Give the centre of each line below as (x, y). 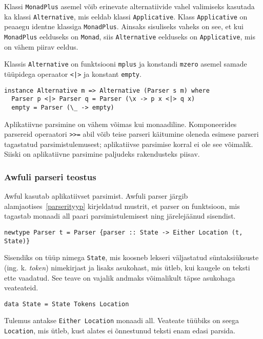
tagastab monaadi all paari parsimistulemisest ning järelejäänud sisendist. (120, 216)
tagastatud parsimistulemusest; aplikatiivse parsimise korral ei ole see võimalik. (129, 144)
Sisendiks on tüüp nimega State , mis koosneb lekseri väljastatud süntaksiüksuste (131, 257)
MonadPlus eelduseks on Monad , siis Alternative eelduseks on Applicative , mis (130, 36)
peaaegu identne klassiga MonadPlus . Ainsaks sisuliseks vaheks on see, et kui (124, 26)
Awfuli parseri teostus (50, 176)
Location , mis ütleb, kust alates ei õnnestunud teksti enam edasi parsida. (120, 330)
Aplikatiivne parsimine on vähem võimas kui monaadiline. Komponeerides (120, 124)
